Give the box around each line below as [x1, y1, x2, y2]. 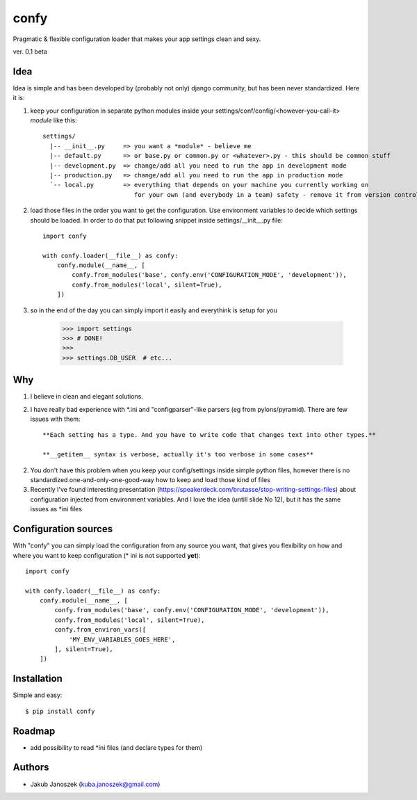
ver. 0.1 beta [13, 47, 48, 56]
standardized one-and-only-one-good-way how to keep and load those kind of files [30, 476, 271, 484]
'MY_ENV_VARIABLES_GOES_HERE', [69, 635, 176, 643]
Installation [13, 673, 63, 685]
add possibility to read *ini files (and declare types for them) [30, 743, 203, 751]
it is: [13, 94, 25, 102]
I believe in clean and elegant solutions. [30, 392, 144, 401]
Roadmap [13, 725, 56, 737]
